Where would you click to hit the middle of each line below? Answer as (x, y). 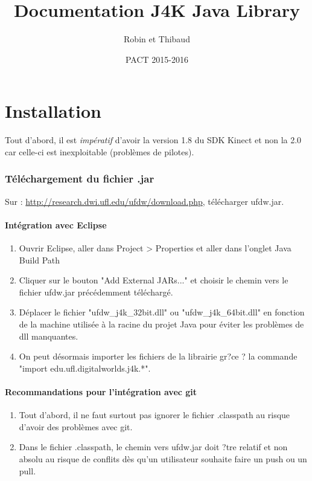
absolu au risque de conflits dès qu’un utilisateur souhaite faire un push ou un (163, 458)
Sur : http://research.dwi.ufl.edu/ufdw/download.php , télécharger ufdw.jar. (145, 201)
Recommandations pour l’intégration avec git (101, 391)
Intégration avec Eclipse (56, 224)
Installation (53, 111)
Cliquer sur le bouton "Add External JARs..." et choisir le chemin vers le (154, 280)
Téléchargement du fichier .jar (80, 179)
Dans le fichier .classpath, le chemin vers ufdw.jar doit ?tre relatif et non (153, 447)
